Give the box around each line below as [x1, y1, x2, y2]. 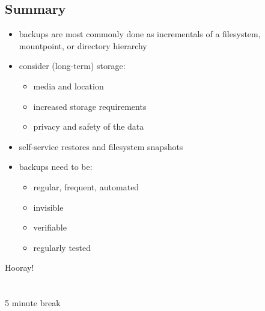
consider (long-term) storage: [19, 59, 126, 72]
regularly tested [33, 241, 91, 253]
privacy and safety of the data [33, 120, 144, 133]
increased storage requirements [33, 100, 147, 112]
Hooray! [5, 261, 34, 274]
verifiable [33, 221, 67, 234]
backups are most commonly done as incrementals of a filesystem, [19, 28, 261, 40]
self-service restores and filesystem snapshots [19, 140, 183, 152]
